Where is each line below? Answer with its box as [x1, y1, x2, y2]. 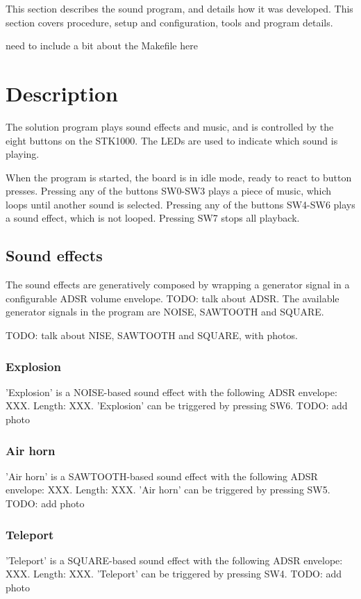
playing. [6, 147, 40, 161]
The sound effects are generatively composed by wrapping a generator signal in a [6, 277, 350, 292]
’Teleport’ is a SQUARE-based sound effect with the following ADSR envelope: [6, 552, 343, 567]
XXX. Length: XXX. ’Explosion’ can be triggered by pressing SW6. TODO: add [6, 398, 348, 413]
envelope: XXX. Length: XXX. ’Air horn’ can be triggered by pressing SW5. [6, 482, 330, 497]
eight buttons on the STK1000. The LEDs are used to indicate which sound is [6, 133, 338, 147]
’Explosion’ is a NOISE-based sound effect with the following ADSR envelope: [6, 384, 337, 399]
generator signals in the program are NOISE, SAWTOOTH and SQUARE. [6, 304, 324, 319]
